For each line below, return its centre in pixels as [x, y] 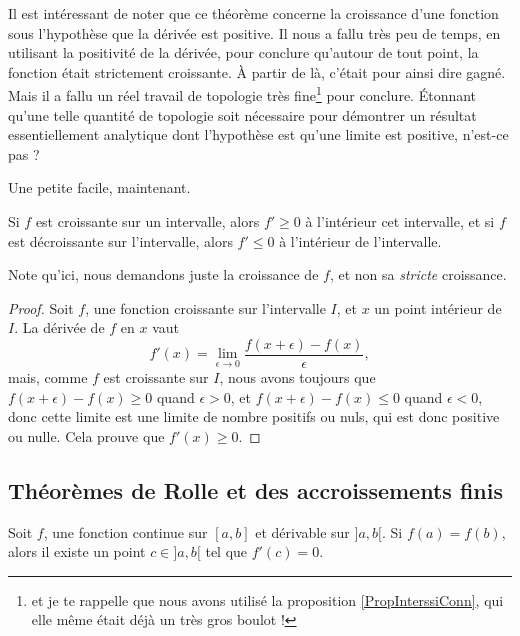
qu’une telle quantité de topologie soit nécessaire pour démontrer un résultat [242, 114]
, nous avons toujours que [297, 377]
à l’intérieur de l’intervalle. [360, 240]
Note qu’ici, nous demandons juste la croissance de [163, 274]
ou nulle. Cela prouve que [86, 435]
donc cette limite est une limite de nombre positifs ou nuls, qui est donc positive [254, 416]
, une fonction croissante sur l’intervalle [205, 307]
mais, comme [48, 377]
